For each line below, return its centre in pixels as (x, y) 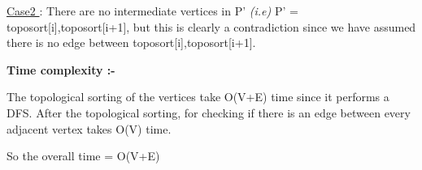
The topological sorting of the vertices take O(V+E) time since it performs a (198, 97)
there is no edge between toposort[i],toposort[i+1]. (131, 42)
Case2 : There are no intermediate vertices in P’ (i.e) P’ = (152, 11)
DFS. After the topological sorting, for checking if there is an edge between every (209, 112)
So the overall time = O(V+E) (83, 156)
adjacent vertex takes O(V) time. (89, 128)
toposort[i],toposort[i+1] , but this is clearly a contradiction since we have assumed (211, 26)
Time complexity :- (61, 69)
